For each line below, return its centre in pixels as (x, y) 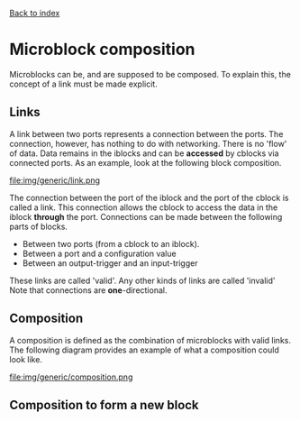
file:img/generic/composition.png (71, 377)
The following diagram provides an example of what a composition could (144, 350)
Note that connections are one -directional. (88, 290)
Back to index (35, 13)
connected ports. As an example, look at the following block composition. (145, 162)
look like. (26, 359)
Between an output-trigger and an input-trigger (110, 263)
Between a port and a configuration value (100, 253)
